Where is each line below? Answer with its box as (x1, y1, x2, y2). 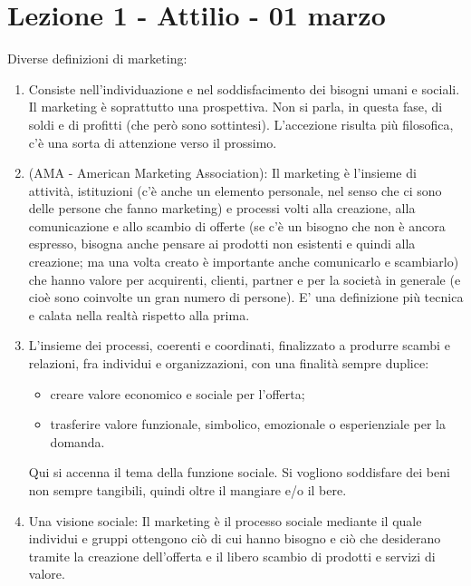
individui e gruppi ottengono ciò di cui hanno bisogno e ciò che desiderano (28, 529, 441, 548)
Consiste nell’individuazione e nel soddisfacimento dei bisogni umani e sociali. (28, 79, 460, 98)
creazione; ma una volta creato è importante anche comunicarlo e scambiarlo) (28, 252, 459, 271)
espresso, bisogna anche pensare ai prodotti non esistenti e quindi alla (28, 234, 416, 253)
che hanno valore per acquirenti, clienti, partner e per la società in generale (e (28, 269, 461, 288)
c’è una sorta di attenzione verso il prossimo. (28, 132, 277, 151)
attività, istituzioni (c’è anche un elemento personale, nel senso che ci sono (28, 181, 442, 200)
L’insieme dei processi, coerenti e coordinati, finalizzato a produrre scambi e (28, 336, 450, 355)
